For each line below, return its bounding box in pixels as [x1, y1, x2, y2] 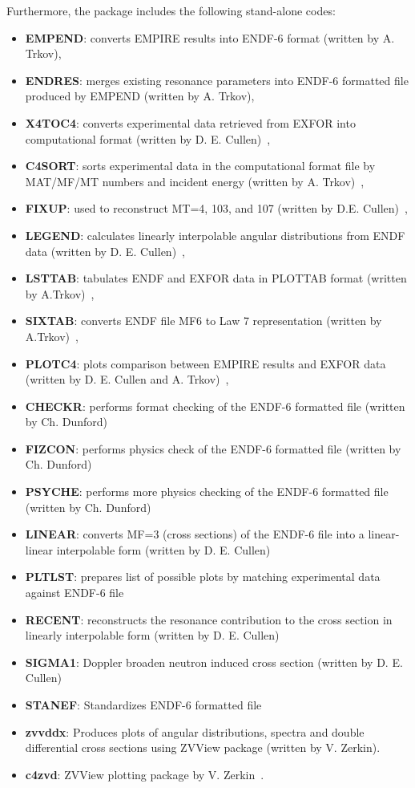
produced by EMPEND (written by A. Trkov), [25, 87, 255, 104]
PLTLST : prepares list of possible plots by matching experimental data [25, 568, 381, 585]
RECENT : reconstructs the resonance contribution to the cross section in [25, 611, 393, 628]
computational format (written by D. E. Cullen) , [25, 130, 271, 147]
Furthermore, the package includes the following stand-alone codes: [6, 2, 336, 18]
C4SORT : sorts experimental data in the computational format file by [25, 157, 376, 174]
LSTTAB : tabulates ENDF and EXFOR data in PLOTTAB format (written [25, 270, 407, 286]
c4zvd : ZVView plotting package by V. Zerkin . [25, 766, 264, 782]
